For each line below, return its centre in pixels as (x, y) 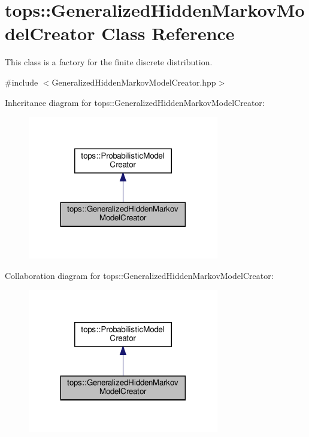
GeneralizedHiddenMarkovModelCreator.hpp (134, 82)
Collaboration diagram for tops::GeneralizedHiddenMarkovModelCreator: (139, 275)
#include (22, 82)
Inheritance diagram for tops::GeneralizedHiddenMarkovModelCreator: (135, 102)
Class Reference (168, 33)
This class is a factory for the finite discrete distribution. (109, 62)
